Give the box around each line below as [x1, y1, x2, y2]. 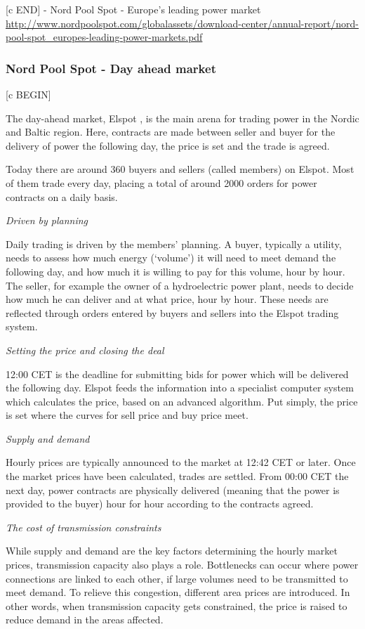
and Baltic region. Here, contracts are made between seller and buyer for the [6, 124, 336, 139]
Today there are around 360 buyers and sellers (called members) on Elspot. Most [6, 162, 354, 176]
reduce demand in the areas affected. [6, 612, 164, 627]
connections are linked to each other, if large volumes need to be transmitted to [6, 571, 348, 585]
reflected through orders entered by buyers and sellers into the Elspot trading [6, 305, 339, 320]
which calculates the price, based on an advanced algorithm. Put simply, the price [6, 394, 358, 408]
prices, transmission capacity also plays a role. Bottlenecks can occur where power [6, 557, 359, 572]
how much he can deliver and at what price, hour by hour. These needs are [6, 292, 328, 306]
